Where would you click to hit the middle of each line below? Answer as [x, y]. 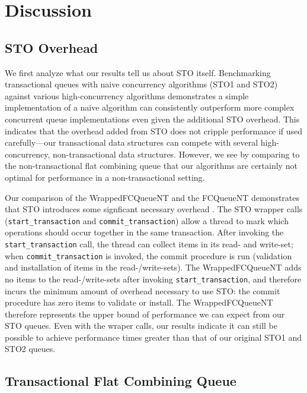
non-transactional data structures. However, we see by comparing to [176, 154]
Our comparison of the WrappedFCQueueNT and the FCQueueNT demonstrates [152, 197]
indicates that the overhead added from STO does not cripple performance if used [154, 131]
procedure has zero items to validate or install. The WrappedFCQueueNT [139, 302]
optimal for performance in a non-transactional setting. [105, 177]
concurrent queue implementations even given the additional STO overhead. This [152, 119]
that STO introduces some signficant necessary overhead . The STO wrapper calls [154, 209]
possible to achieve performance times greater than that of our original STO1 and [153, 337]
